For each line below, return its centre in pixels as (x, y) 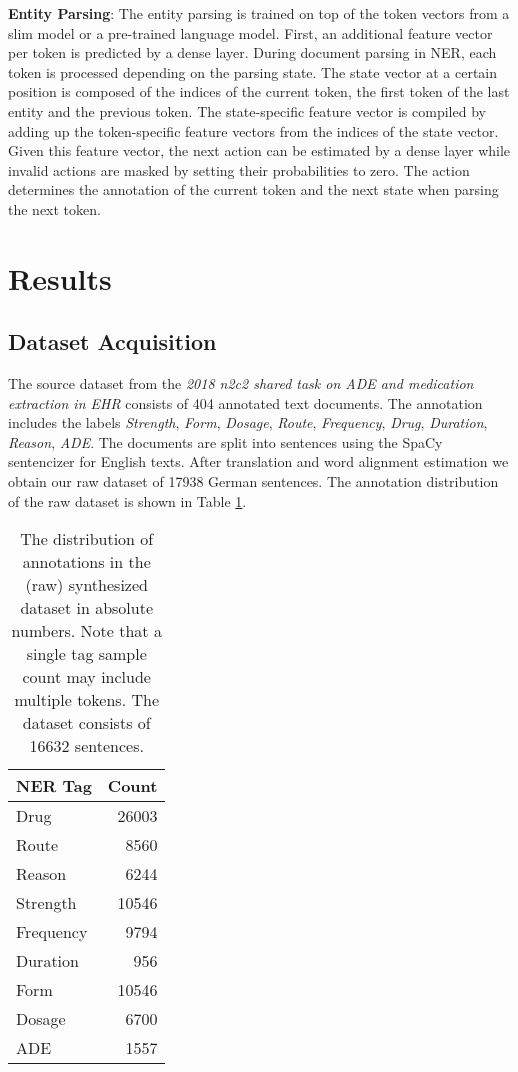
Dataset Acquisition (112, 341)
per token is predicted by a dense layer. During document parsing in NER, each (252, 52)
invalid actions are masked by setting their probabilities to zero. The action (239, 169)
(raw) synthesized (86, 585)
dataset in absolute (87, 608)
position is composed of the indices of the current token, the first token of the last (259, 91)
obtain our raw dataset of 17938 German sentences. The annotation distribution (253, 481)
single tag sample (86, 654)
